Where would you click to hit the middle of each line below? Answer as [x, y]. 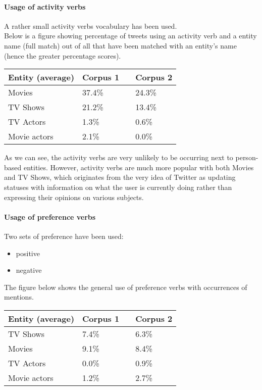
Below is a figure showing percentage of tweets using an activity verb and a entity [130, 36]
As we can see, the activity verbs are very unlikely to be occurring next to [119, 157]
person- [247, 157]
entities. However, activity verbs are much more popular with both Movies [139, 167]
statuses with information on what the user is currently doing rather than [118, 187]
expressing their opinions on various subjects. [74, 197]
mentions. [19, 297]
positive [28, 253]
